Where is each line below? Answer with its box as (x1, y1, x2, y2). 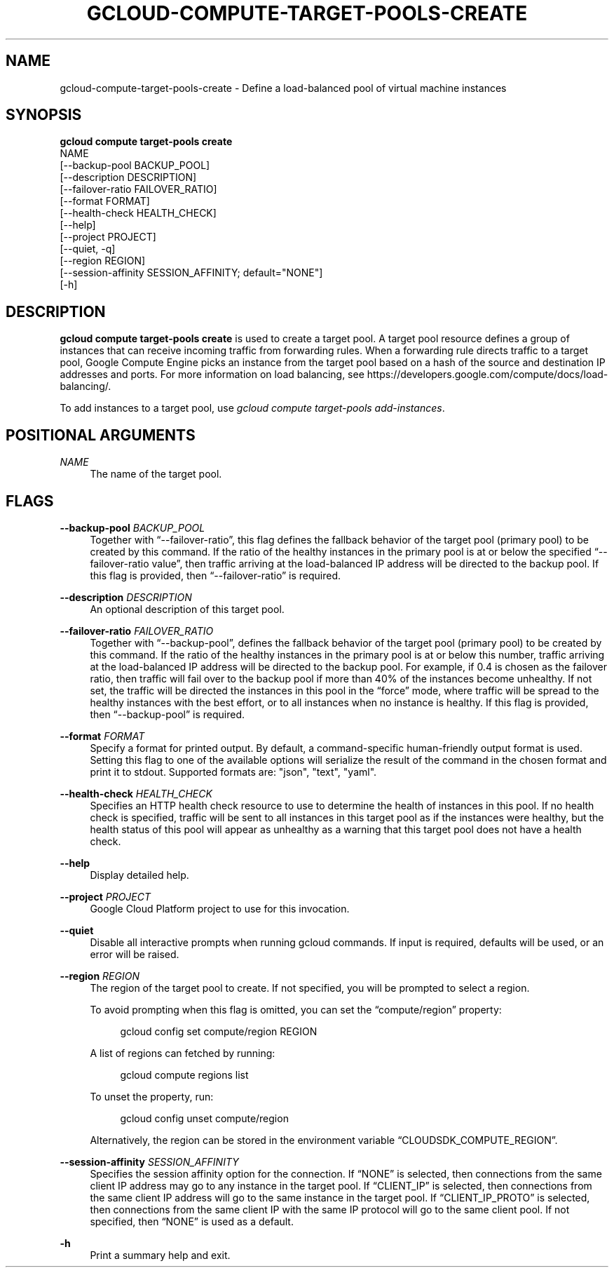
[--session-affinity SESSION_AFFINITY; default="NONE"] (60, 267, 323, 279)
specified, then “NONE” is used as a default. (90, 1215, 294, 1227)
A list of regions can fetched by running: (90, 1046, 275, 1059)
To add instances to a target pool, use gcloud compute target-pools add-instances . (60, 402, 445, 415)
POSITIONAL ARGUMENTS (6, 426, 196, 444)
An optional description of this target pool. (90, 602, 285, 615)
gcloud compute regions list (120, 1068, 249, 1081)
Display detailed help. (90, 868, 189, 881)
